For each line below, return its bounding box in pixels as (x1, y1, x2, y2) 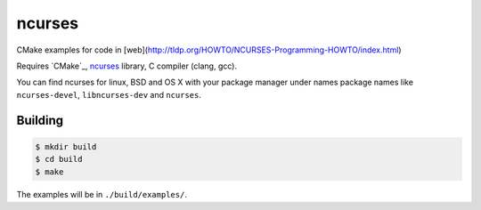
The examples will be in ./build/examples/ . (16, 190, 187, 200)
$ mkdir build (35, 141, 97, 151)
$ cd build (35, 154, 83, 165)
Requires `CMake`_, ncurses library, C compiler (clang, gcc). (16, 61, 238, 71)
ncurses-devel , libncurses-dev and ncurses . (16, 89, 202, 100)
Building (16, 112, 64, 128)
